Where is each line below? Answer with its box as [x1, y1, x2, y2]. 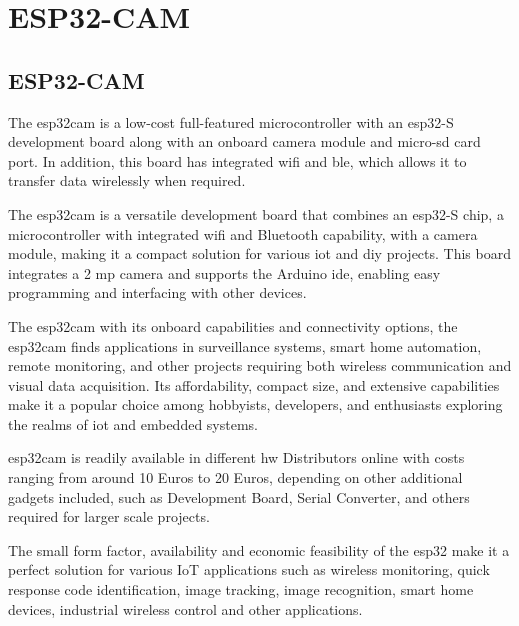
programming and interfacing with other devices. [8, 282, 307, 303]
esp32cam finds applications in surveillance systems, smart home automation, [8, 335, 482, 356]
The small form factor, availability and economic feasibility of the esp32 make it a [8, 539, 510, 560]
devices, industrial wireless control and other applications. [8, 598, 363, 619]
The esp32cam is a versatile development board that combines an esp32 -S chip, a [8, 203, 504, 224]
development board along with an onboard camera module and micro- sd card [8, 131, 481, 152]
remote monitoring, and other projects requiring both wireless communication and [8, 355, 512, 376]
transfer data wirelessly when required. [8, 170, 246, 191]
